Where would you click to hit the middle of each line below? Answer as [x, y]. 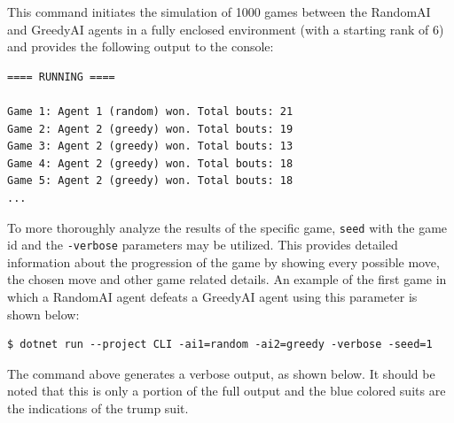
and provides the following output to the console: [141, 46]
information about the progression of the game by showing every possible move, [223, 261]
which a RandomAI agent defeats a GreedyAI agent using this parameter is [212, 297]
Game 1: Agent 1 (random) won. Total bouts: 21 [150, 111]
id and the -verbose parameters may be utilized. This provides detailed [203, 245]
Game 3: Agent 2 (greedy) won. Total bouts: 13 [150, 146]
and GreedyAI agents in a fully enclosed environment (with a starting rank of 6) [226, 29]
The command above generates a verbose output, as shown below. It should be [221, 373]
